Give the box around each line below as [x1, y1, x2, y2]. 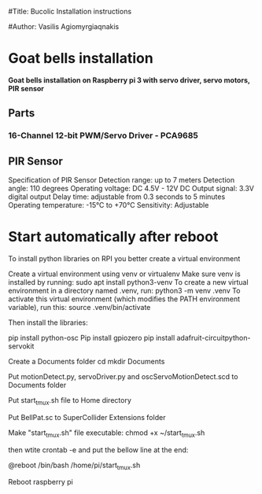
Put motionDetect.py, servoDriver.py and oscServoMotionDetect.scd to [8, 372, 238, 381]
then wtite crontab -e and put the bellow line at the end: [8, 444, 189, 455]
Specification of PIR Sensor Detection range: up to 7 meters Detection [8, 175, 234, 185]
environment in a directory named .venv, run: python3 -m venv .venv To [8, 286, 241, 295]
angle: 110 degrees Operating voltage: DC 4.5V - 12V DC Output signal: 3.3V [8, 184, 254, 194]
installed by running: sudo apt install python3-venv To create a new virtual [8, 278, 249, 286]
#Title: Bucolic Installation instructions [8, 7, 132, 16]
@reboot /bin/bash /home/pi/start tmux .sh [8, 460, 141, 471]
